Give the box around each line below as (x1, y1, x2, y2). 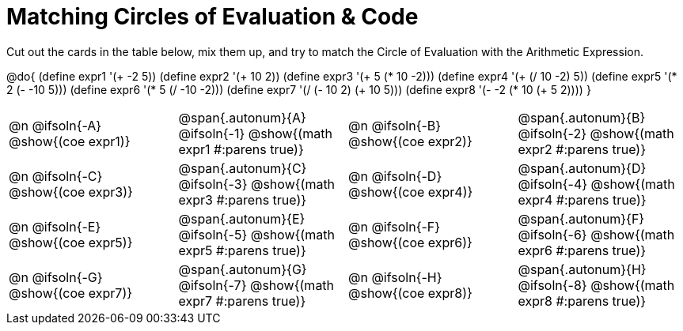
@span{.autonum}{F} (518, 210, 645, 227)
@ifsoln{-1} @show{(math (178, 125, 332, 141)
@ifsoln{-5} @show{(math (178, 226, 335, 243)
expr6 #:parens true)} (518, 242, 647, 258)
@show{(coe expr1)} (9, 133, 131, 149)
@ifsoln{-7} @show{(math (178, 276, 335, 293)
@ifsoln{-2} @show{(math (518, 125, 674, 141)
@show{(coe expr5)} (9, 234, 133, 250)
